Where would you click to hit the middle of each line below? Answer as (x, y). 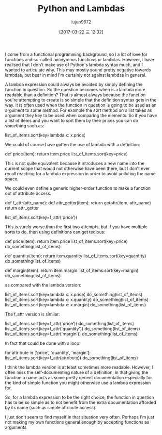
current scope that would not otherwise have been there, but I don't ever (77, 168)
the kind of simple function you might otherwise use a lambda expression (78, 383)
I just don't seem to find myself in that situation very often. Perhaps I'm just (80, 417)
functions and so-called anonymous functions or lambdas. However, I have (80, 59)
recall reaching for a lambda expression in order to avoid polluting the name (80, 173)
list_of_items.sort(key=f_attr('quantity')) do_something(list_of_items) (73, 329)
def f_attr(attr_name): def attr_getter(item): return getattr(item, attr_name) (78, 202)
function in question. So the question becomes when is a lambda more (75, 89)
